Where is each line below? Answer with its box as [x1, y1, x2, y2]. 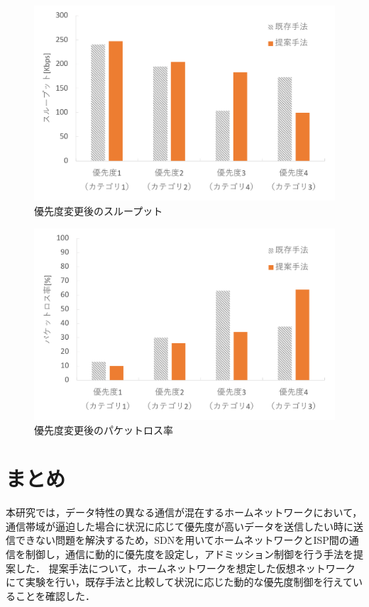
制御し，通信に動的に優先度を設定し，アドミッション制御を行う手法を [25, 547, 353, 561]
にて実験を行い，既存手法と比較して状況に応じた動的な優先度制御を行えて [6, 574, 353, 589]
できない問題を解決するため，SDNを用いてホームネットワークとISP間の [15, 533, 349, 547]
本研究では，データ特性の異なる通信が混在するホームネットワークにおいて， [6, 505, 363, 520]
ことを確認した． [15, 588, 95, 603]
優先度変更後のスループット [34, 203, 163, 218]
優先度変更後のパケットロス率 [34, 422, 173, 437]
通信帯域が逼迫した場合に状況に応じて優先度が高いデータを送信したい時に [6, 518, 353, 533]
